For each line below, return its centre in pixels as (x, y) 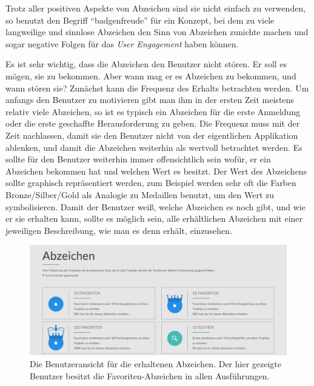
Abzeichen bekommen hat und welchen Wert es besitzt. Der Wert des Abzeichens (156, 171)
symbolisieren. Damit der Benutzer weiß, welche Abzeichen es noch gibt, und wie (155, 206)
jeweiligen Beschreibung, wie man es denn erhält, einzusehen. (119, 230)
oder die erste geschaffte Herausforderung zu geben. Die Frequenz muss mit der (153, 123)
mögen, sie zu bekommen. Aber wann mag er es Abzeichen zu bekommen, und (151, 75)
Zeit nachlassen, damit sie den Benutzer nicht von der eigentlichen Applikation (152, 135)
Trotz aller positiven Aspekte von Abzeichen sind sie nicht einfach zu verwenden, (156, 8)
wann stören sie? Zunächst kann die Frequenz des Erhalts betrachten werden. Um (157, 88)
